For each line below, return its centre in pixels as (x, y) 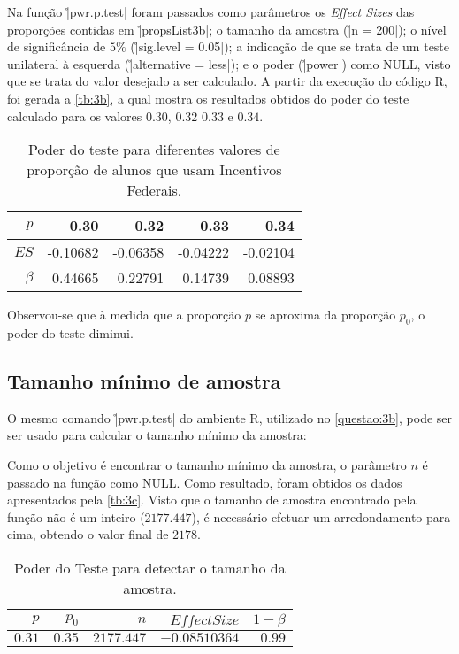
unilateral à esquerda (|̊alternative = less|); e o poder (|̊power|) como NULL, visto (229, 63)
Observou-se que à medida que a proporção (124, 315)
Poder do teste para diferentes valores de (154, 150)
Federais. (154, 190)
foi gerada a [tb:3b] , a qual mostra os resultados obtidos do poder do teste (208, 98)
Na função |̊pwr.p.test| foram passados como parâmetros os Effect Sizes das (211, 12)
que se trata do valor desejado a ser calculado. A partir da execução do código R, (227, 81)
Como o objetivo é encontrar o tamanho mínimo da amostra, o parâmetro (207, 464)
